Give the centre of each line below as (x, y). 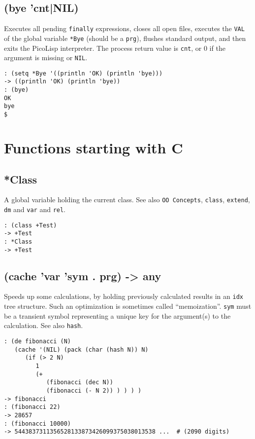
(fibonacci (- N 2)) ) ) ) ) (94, 390)
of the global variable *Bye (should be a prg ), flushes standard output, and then (125, 38)
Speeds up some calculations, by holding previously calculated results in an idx (124, 296)
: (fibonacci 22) (32, 407)
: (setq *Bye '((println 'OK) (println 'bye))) (83, 73)
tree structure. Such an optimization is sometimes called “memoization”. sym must (128, 306)
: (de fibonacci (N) (38, 342)
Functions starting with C (94, 147)
